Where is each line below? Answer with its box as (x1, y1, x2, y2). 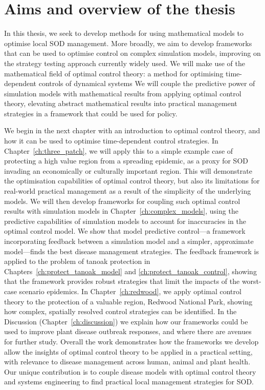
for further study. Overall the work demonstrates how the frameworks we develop (4, 336, 259, 346)
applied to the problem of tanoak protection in (4, 256, 150, 266)
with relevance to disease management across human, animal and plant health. (4, 356, 251, 367)
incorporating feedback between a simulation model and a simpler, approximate (4, 236, 254, 246)
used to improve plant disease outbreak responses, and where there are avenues (4, 326, 252, 337)
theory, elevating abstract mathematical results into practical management (4, 98, 237, 109)
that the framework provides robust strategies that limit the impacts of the (4, 276, 240, 286)
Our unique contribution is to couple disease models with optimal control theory (4, 366, 256, 377)
